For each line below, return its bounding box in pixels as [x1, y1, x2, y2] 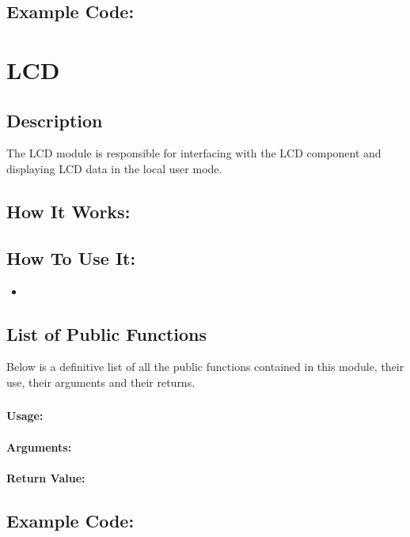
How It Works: [6, 199, 131, 223]
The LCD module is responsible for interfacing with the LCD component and [6, 145, 382, 161]
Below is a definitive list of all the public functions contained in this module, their [6, 358, 404, 375]
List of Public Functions [6, 321, 207, 346]
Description [6, 108, 103, 132]
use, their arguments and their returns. [6, 373, 196, 390]
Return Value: [6, 469, 85, 486]
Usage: [6, 407, 44, 424]
